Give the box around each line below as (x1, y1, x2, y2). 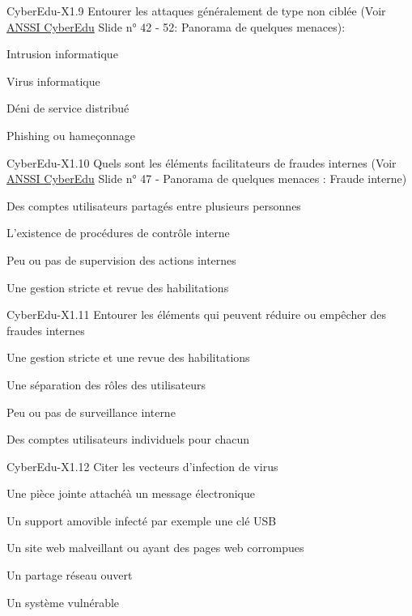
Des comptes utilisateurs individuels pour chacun (6, 431, 250, 448)
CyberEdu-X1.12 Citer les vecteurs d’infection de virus (6, 457, 278, 474)
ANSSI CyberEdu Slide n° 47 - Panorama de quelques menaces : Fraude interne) (6, 170, 407, 187)
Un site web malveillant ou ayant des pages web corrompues (6, 539, 304, 556)
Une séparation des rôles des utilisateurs (6, 376, 206, 393)
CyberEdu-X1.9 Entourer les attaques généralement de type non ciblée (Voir (6, 2, 386, 19)
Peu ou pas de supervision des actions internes (6, 251, 236, 268)
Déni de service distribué (6, 100, 130, 117)
